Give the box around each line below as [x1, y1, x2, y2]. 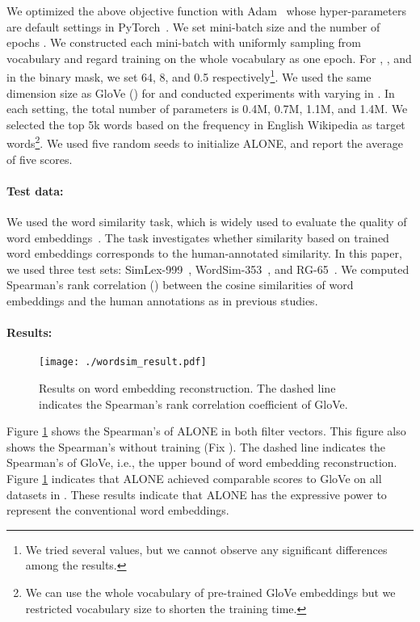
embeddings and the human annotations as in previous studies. [6, 292, 318, 309]
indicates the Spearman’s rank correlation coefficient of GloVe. [39, 395, 348, 412]
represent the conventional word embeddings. [6, 502, 229, 519]
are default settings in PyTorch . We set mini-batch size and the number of [6, 18, 380, 35]
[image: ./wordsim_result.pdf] [39, 356, 207, 368]
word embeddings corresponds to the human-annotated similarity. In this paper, [6, 245, 402, 262]
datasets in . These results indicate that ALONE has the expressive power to [6, 485, 387, 502]
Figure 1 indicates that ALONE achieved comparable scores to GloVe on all [6, 470, 382, 487]
